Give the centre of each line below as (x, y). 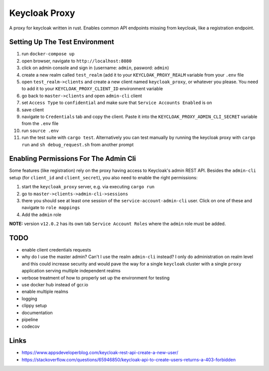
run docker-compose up (48, 54)
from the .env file (40, 124)
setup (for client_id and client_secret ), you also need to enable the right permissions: (103, 177)
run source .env (40, 130)
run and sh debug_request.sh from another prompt (78, 144)
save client (33, 110)
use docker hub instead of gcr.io (55, 285)
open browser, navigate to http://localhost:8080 (77, 61)
